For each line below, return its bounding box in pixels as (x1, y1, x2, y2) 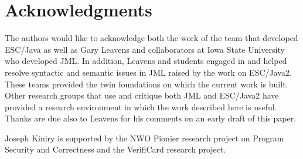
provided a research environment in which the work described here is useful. (5, 100, 277, 113)
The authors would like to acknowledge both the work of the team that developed (5, 32, 298, 44)
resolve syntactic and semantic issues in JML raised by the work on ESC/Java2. (5, 66, 292, 78)
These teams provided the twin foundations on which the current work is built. (5, 77, 288, 90)
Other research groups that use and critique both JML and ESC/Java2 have (5, 89, 279, 102)
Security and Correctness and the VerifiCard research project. (5, 143, 226, 155)
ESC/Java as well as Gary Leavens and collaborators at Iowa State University (5, 43, 285, 55)
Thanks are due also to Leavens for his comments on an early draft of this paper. (5, 112, 297, 124)
